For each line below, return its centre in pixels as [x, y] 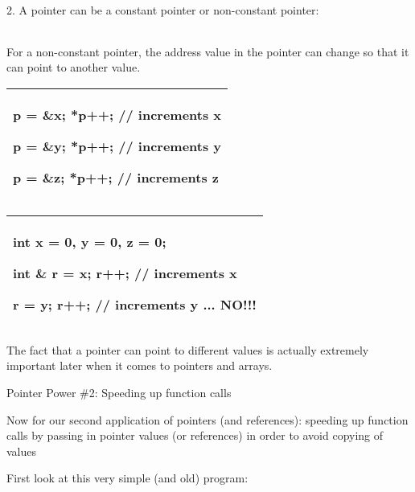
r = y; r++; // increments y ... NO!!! [135, 304]
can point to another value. [74, 67]
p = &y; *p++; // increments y [117, 146]
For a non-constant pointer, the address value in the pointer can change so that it [208, 51]
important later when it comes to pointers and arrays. [140, 365]
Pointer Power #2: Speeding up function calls [119, 392]
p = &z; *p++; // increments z [116, 177]
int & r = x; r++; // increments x [125, 273]
